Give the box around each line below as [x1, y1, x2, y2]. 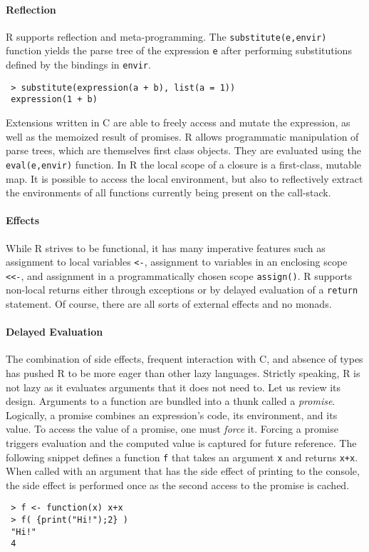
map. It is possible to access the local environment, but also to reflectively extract [6, 171, 363, 186]
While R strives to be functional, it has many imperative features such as [6, 240, 326, 255]
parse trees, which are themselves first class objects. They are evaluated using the [6, 143, 361, 158]
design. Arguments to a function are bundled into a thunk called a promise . [6, 393, 336, 408]
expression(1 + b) [11, 94, 98, 105]
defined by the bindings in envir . [6, 57, 151, 72]
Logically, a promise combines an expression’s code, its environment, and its [6, 407, 338, 422]
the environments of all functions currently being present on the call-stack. [6, 185, 331, 200]
